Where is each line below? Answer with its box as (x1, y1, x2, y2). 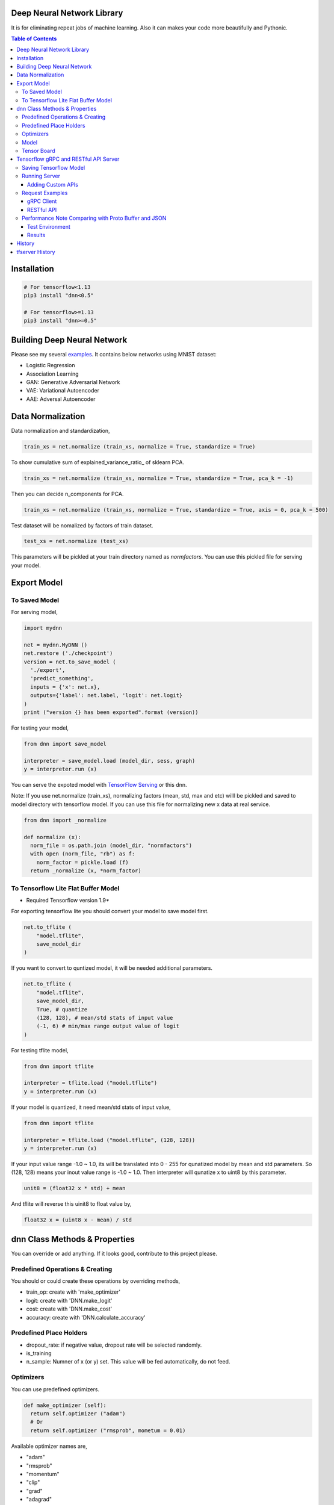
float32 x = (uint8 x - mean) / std (23, 1217, 132, 1223)
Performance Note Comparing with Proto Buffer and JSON (22, 214, 167, 222)
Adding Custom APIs (27, 181, 78, 188)
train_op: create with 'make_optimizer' (26, 1288, 121, 1296)
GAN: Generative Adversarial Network (26, 378, 120, 385)
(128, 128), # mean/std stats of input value (36, 1014, 173, 1021)
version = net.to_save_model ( (23, 658, 117, 665)
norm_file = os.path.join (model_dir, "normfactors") (30, 842, 193, 849)
